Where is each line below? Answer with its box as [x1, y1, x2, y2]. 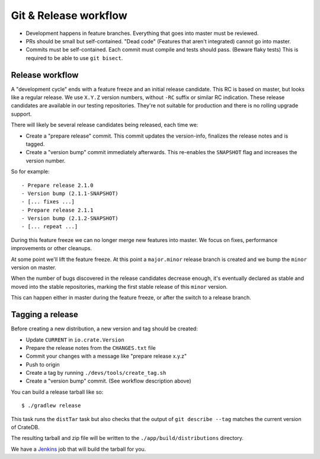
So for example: [11, 168, 50, 175]
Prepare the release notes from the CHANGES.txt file [25, 344, 156, 351]
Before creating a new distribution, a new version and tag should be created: [11, 325, 198, 332]
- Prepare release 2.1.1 [21, 206, 94, 213]
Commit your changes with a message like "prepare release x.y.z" [25, 353, 187, 360]
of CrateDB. [11, 424, 40, 431]
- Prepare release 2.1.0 [21, 181, 94, 189]
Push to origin [25, 361, 60, 368]
